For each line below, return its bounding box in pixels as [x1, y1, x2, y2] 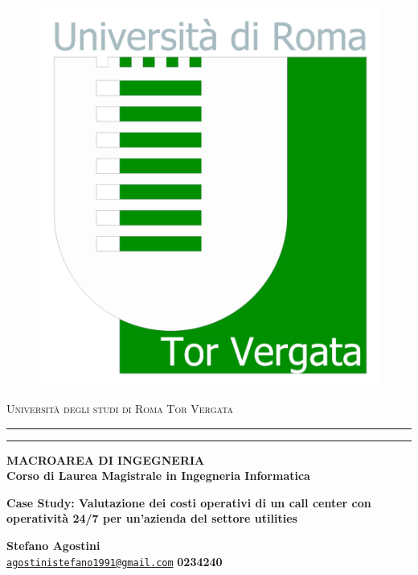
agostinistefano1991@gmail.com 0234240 [6, 552, 223, 569]
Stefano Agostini [6, 536, 100, 553]
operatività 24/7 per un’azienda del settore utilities [6, 510, 297, 527]
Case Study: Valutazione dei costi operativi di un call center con [6, 494, 371, 511]
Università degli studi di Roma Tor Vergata [6, 400, 234, 416]
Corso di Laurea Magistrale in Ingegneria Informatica [6, 467, 310, 484]
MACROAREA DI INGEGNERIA [6, 451, 205, 468]
